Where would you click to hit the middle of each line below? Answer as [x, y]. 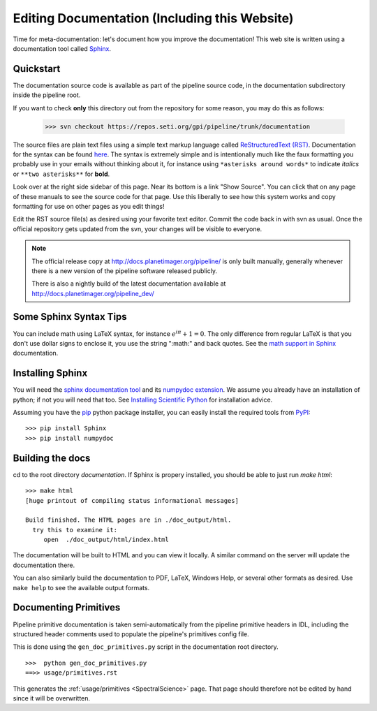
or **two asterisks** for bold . [61, 174]
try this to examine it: [75, 530]
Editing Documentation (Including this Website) [153, 18]
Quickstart [37, 69]
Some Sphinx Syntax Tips [70, 317]
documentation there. [44, 565]
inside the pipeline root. [47, 95]
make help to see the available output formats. [81, 587]
